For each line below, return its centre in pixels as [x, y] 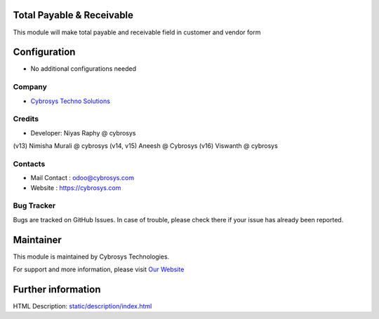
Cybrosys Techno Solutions [70, 101]
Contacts [29, 163]
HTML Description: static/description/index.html [82, 306]
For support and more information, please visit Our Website [99, 269]
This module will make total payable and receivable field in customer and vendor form [137, 32]
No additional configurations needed [84, 69]
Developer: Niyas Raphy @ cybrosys [83, 133]
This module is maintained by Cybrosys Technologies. [91, 257]
